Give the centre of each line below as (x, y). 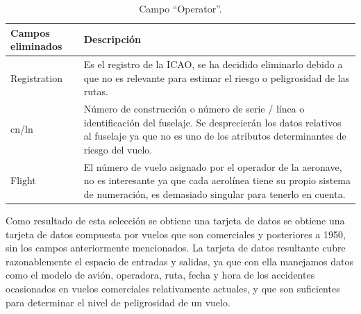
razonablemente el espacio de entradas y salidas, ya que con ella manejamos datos (179, 261)
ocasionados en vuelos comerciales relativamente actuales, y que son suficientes (173, 288)
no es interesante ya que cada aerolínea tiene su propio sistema (217, 180)
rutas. (96, 91)
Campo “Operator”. (180, 8)
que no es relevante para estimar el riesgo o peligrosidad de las (217, 77)
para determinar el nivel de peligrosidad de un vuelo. (118, 302)
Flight (23, 180)
